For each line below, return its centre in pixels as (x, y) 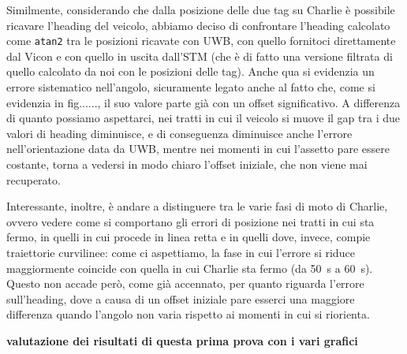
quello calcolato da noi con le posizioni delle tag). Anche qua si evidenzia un (190, 71)
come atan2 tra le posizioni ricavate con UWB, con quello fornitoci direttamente (201, 41)
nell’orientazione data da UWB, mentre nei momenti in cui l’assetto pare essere (198, 149)
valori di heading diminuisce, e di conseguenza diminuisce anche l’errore (179, 133)
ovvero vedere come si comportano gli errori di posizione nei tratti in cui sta (190, 221)
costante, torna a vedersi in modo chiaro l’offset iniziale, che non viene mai (187, 164)
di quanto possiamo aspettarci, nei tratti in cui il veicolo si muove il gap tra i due (203, 118)
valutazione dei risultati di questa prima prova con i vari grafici (182, 340)
